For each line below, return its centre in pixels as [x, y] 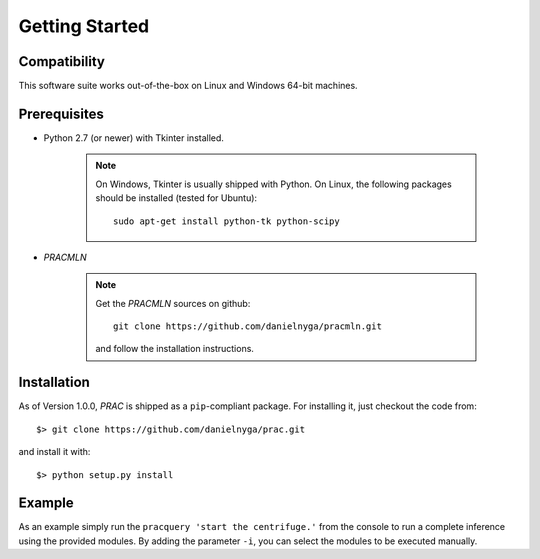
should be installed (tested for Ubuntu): [176, 198]
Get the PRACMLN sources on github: [173, 303]
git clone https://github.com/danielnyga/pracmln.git [247, 326]
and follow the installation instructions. [175, 349]
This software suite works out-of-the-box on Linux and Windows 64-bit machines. [188, 86]
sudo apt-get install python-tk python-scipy [226, 221]
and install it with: [54, 452]
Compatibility [61, 61]
